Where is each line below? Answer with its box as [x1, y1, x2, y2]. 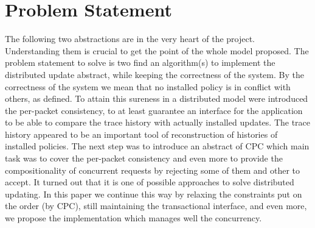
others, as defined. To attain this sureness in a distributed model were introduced [5, 92, 308, 105]
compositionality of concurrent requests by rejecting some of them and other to [5, 163, 300, 176]
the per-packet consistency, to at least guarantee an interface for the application [5, 104, 303, 116]
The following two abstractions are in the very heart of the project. [5, 32, 255, 45]
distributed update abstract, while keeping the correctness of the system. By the [5, 68, 304, 80]
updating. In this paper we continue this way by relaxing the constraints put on [5, 187, 302, 200]
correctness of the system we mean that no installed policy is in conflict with [5, 80, 291, 93]
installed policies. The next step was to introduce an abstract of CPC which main [5, 140, 310, 152]
